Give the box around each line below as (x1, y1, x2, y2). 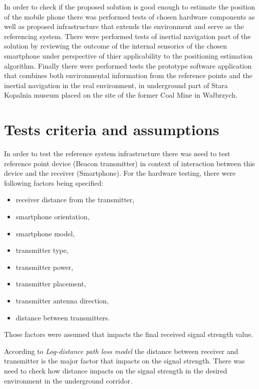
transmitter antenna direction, (16, 295, 109, 305)
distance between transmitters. (16, 312, 110, 322)
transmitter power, (16, 261, 73, 272)
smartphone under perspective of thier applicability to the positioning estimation (4, 50, 252, 61)
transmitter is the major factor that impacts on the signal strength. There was (4, 355, 245, 366)
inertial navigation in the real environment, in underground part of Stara (4, 80, 228, 90)
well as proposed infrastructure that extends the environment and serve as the (4, 21, 244, 32)
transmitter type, (16, 245, 69, 255)
